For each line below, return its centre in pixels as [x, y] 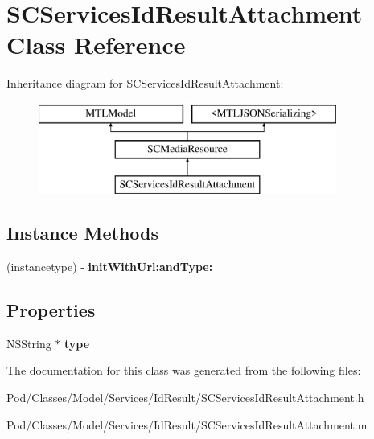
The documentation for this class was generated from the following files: [184, 370]
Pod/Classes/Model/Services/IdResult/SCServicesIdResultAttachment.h [185, 398]
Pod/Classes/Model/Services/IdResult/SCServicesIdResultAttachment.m [187, 424]
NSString [29, 343]
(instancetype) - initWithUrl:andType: [110, 267]
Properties [51, 310]
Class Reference [96, 45]
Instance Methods [82, 233]
